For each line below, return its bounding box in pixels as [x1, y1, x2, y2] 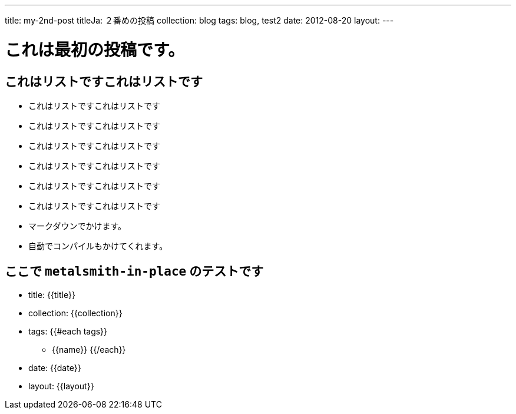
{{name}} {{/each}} [52, 344, 126, 355]
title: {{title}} [28, 289, 75, 300]
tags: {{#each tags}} [28, 326, 108, 336]
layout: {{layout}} [28, 380, 94, 391]
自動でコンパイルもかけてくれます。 [28, 240, 168, 251]
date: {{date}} [28, 362, 81, 373]
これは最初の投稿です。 [5, 39, 185, 60]
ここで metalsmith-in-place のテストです [5, 264, 264, 279]
